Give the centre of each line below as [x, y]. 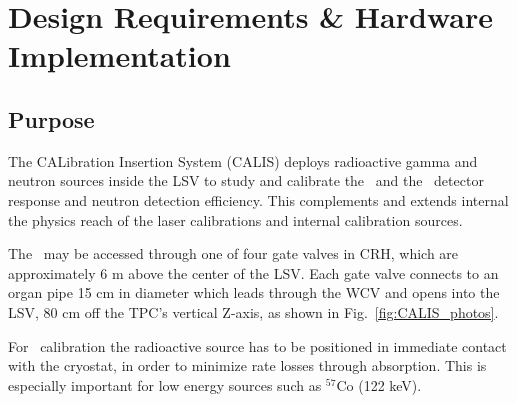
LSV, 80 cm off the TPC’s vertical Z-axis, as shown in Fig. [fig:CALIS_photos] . [253, 311]
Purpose [51, 118]
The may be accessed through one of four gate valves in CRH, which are [233, 253]
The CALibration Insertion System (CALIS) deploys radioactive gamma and [243, 160]
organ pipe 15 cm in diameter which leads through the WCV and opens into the [254, 292]
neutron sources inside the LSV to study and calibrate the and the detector [246, 180]
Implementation [119, 55]
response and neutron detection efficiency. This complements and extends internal [258, 199]
